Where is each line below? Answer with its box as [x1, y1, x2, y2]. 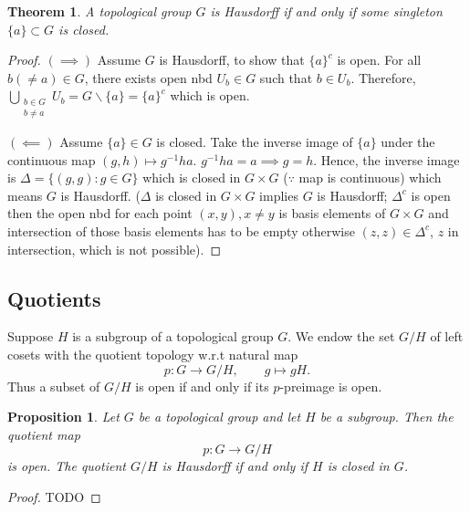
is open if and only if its [135, 376, 269, 395]
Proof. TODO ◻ [7, 486, 101, 506]
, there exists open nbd [84, 68, 213, 87]
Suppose [7, 327, 54, 346]
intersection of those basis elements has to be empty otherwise [7, 221, 355, 240]
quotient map [7, 424, 80, 444]
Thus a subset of [7, 376, 100, 395]
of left [430, 327, 464, 346]
